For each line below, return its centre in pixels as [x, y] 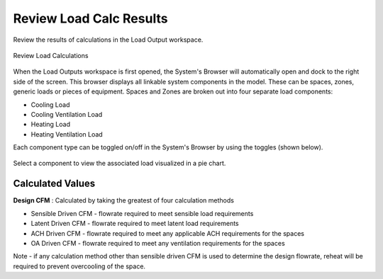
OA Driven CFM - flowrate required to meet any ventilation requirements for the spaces [158, 243]
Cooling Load [50, 104]
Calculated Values [54, 184]
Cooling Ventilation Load [67, 114]
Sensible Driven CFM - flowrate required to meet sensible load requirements [142, 213]
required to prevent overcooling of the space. [79, 266]
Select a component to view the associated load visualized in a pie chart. [120, 164]
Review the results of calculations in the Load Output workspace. [108, 40]
